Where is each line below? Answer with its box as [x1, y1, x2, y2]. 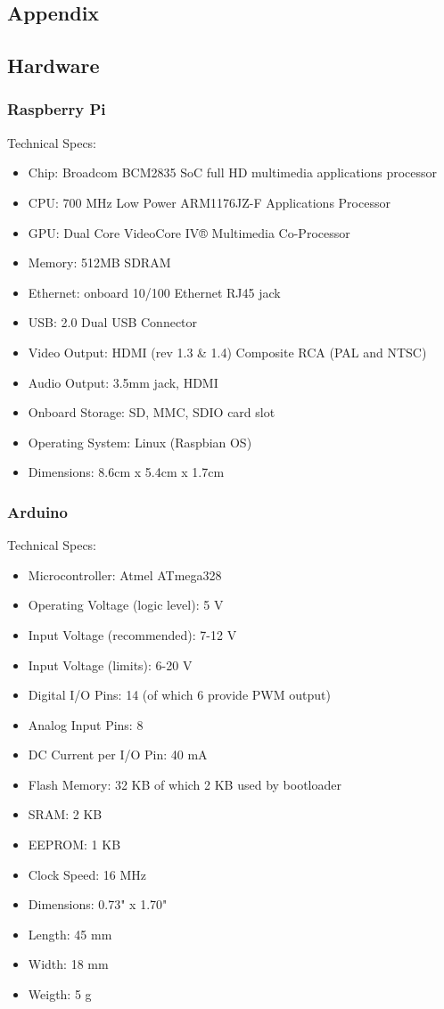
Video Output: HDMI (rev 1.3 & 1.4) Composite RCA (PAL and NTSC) [28, 342, 427, 361]
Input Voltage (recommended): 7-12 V [28, 625, 237, 644]
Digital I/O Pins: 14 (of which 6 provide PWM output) [28, 685, 331, 704]
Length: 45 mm [28, 924, 112, 943]
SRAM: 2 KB [28, 805, 103, 824]
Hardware [7, 52, 100, 79]
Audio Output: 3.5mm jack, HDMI [28, 373, 218, 391]
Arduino [7, 500, 68, 522]
